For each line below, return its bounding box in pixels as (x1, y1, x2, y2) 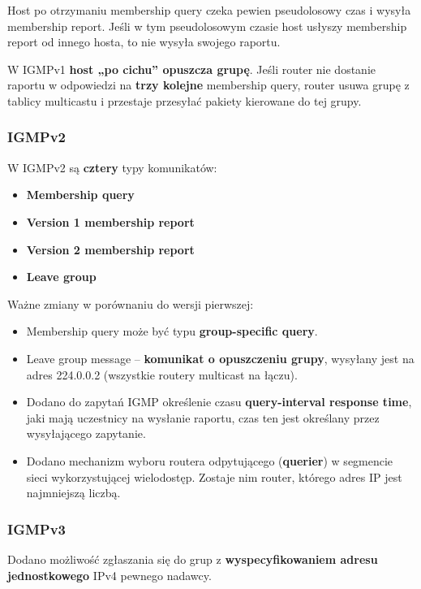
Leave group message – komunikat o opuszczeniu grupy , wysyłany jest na (26, 349, 415, 366)
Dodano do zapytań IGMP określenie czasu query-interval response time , (26, 393, 412, 410)
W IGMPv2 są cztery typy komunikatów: (7, 158, 217, 175)
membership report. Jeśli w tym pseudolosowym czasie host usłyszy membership (7, 17, 407, 34)
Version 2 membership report (26, 240, 195, 258)
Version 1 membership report (26, 213, 195, 230)
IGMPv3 (7, 518, 66, 539)
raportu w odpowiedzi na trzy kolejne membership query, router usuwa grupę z (7, 76, 410, 93)
